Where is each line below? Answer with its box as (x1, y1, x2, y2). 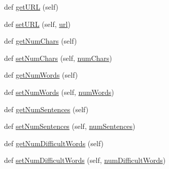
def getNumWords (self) (4, 70, 78, 80)
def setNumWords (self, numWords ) (4, 86, 114, 97)
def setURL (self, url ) (4, 18, 71, 29)
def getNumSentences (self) (4, 104, 89, 114)
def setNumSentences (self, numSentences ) (4, 121, 136, 131)
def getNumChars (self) (4, 36, 77, 46)
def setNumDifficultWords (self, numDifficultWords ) (4, 155, 166, 165)
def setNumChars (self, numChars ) (4, 52, 112, 63)
